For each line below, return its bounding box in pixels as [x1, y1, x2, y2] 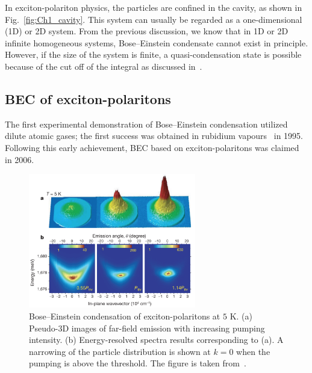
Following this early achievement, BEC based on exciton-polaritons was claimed [5, 141, 299, 153]
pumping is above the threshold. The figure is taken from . [29, 357, 246, 369]
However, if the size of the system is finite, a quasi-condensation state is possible [5, 48, 302, 61]
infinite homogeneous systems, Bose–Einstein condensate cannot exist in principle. [5, 36, 308, 49]
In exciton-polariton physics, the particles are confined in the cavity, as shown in [5, 1, 302, 13]
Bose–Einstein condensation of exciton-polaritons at [29, 310, 220, 322]
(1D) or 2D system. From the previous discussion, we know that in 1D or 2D [5, 25, 289, 37]
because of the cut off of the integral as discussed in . [5, 60, 202, 72]
